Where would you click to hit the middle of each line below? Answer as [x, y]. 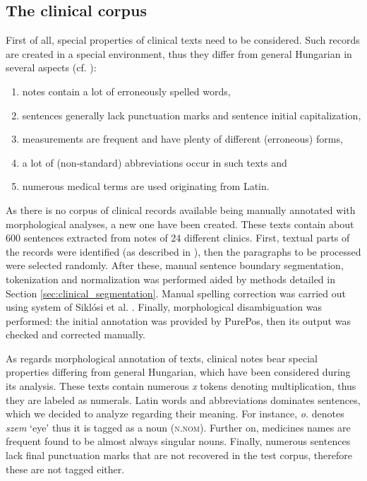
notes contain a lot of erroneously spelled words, [126, 91]
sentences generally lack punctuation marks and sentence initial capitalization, [192, 115]
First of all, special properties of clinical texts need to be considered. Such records [183, 40]
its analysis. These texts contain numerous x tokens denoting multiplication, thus [181, 386]
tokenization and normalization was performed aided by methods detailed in [170, 279]
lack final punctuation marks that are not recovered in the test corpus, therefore [179, 455]
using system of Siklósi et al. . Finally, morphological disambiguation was [164, 307]
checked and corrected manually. [76, 334]
